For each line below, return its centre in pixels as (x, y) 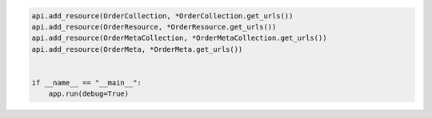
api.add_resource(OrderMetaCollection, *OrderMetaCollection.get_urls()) (179, 38)
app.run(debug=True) (89, 94)
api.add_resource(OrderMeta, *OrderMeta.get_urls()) (137, 49)
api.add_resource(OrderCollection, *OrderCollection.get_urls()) (162, 16)
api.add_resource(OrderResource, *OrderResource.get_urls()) (154, 27)
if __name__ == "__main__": (86, 83)
